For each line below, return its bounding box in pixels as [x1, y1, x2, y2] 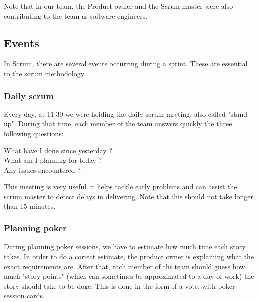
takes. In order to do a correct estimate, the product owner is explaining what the [4, 251, 254, 261]
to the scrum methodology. [4, 68, 86, 78]
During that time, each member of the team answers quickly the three [18, 118, 232, 129]
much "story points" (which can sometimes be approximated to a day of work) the [4, 271, 254, 281]
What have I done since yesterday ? [4, 145, 112, 155]
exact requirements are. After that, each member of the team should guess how [4, 261, 245, 271]
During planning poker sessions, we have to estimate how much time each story [4, 241, 246, 252]
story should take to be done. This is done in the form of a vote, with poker [4, 280, 235, 291]
